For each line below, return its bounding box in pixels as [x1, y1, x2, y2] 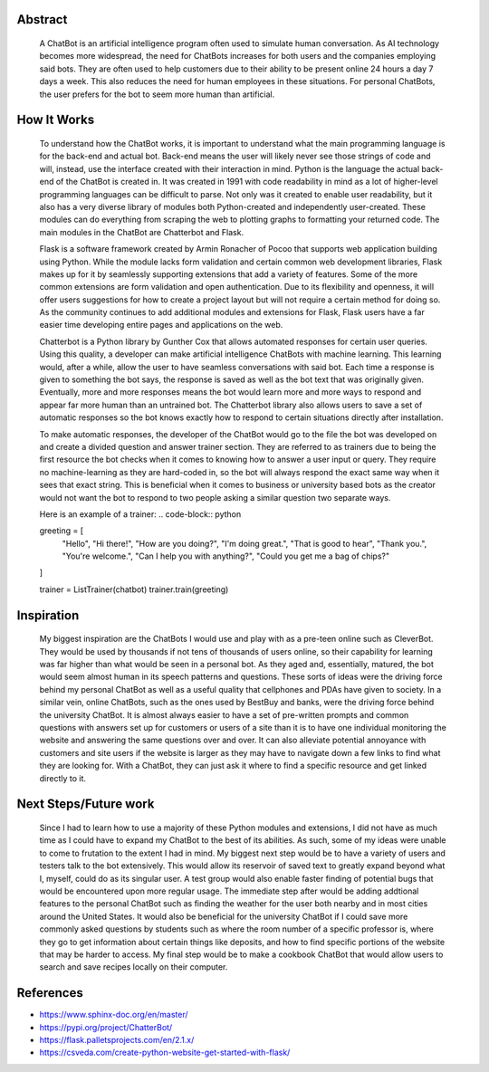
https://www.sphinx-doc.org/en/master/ [39, 1010, 189, 1020]
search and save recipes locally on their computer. [39, 962, 228, 972]
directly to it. [39, 772, 86, 783]
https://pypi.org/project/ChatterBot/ [39, 1021, 173, 1032]
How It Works [16, 112, 95, 128]
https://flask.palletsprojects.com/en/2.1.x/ [39, 1034, 195, 1045]
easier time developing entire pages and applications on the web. [39, 320, 283, 330]
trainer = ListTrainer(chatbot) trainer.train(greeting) [39, 584, 229, 595]
